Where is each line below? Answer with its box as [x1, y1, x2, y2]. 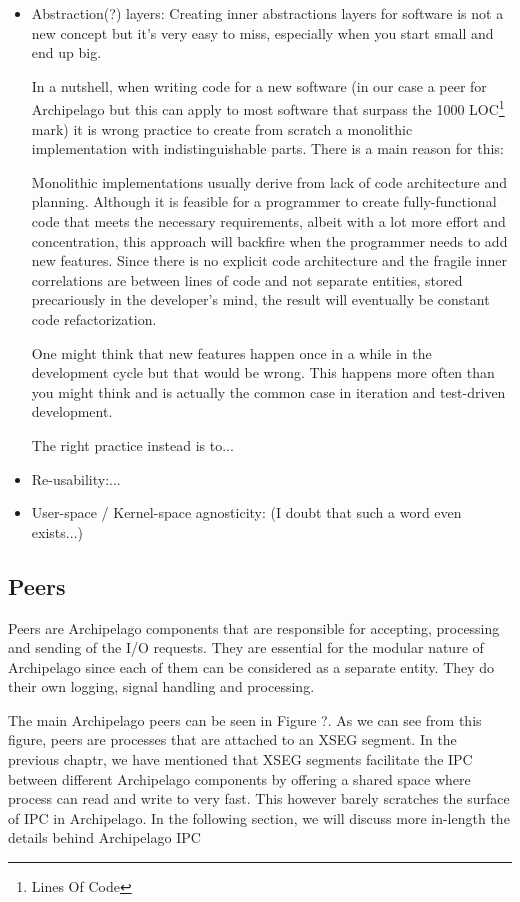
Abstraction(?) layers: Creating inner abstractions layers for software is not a [31, 3, 504, 23]
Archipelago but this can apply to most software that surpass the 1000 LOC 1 [31, 96, 505, 120]
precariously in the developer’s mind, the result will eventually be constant [31, 289, 490, 310]
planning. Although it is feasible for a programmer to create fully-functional [31, 191, 497, 212]
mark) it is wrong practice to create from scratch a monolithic [31, 118, 413, 139]
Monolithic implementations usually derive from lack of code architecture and [31, 171, 507, 192]
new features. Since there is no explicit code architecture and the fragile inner [31, 250, 508, 271]
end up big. [31, 42, 102, 63]
